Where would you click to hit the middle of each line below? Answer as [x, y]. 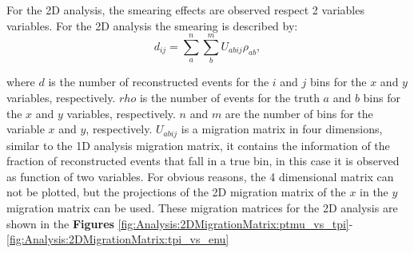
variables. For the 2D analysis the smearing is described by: [152, 25]
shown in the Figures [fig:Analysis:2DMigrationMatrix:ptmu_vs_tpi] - [180, 223]
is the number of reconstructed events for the [159, 82]
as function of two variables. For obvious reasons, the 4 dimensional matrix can [200, 176]
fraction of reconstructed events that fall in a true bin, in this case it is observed [203, 161]
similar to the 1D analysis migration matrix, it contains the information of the [198, 145]
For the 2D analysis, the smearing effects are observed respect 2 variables [185, 10]
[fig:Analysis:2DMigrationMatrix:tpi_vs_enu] [118, 239]
